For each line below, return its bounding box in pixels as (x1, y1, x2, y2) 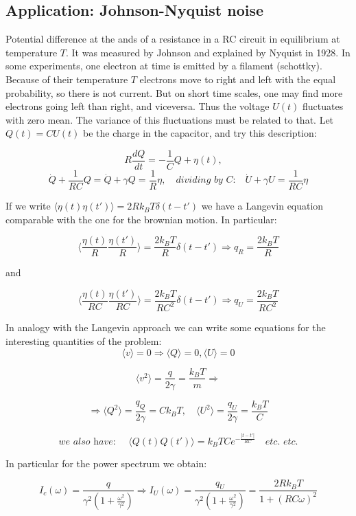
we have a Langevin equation (201, 199, 324, 213)
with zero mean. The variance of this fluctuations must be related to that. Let (5, 112, 334, 126)
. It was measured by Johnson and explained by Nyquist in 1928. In (66, 45, 351, 59)
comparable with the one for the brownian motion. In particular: (5, 212, 277, 226)
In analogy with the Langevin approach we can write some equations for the (5, 320, 326, 335)
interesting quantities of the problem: (5, 333, 162, 348)
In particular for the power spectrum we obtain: (5, 456, 207, 470)
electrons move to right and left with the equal (139, 71, 336, 86)
